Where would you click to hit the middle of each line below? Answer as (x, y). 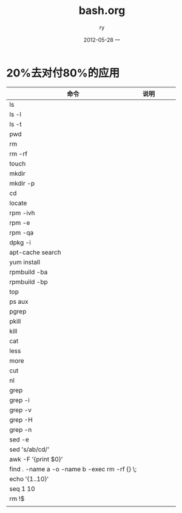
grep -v (21, 410)
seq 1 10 (22, 489)
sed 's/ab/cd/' (29, 449)
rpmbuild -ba (29, 272)
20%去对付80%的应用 (63, 73)
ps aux (19, 301)
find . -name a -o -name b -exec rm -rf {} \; (73, 469)
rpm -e (20, 223)
